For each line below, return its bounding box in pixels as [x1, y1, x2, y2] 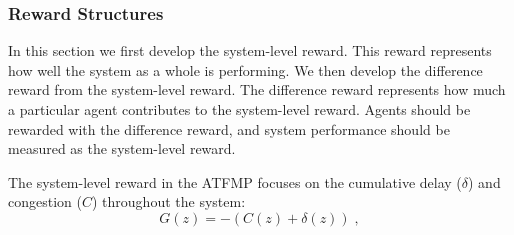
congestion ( [8, 191, 82, 212]
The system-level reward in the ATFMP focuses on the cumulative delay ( [8, 171, 462, 192]
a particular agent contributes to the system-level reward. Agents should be [8, 99, 471, 119]
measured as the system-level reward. [8, 138, 236, 159]
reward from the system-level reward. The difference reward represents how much [8, 79, 506, 100]
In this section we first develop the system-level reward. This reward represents [8, 40, 492, 61]
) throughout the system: [91, 191, 246, 212]
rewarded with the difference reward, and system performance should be [8, 118, 450, 139]
